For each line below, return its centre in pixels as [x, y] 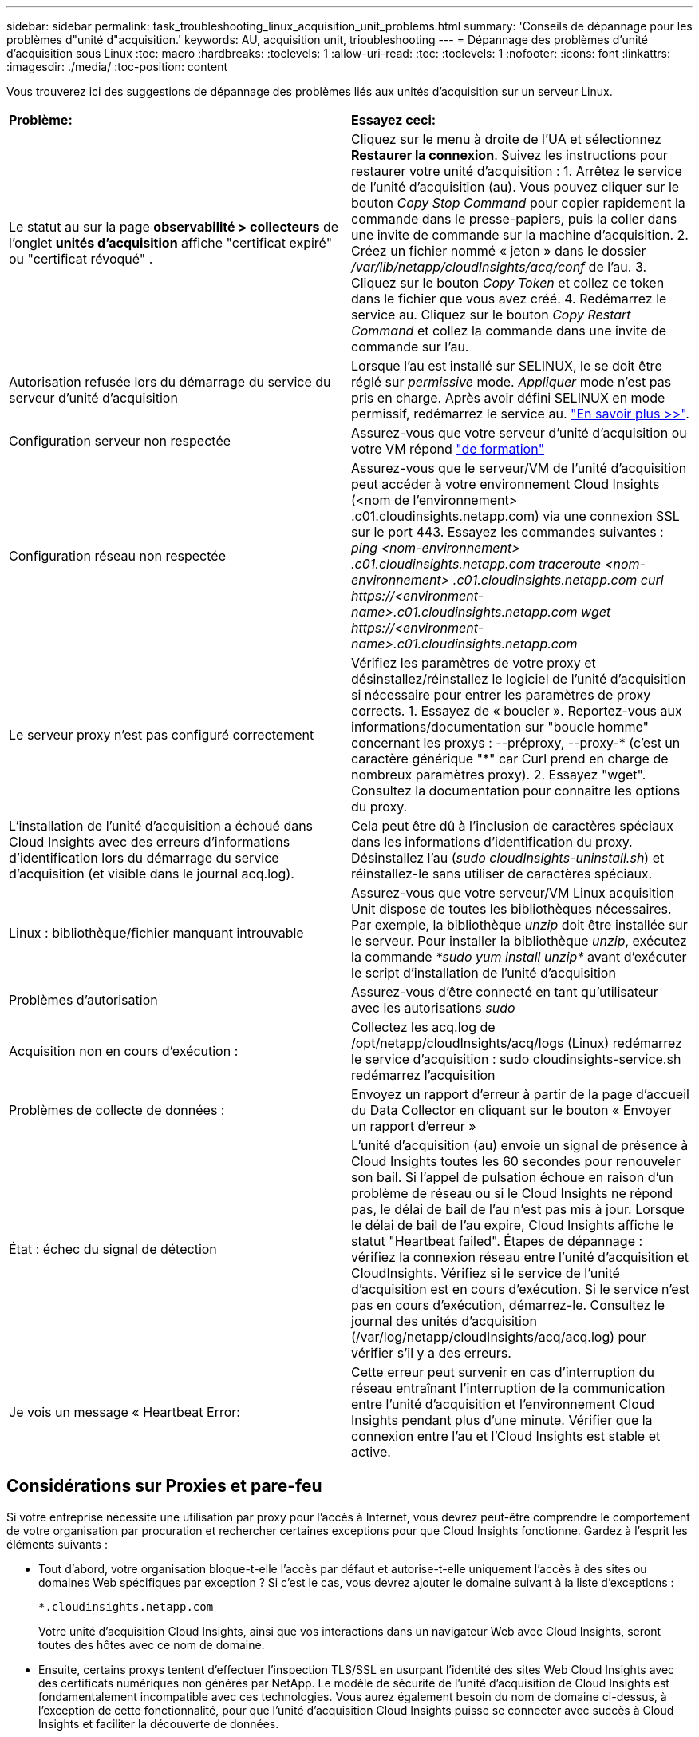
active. [371, 1452]
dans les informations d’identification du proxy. [492, 842]
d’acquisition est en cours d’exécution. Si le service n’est [521, 1289]
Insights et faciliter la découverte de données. [159, 1723]
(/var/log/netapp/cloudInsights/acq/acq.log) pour [499, 1337]
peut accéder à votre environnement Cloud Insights [505, 484]
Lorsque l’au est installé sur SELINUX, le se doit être [507, 366]
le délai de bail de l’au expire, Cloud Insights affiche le [513, 1225]
